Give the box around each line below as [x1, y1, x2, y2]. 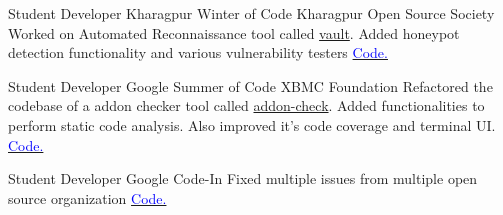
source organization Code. [8, 187, 167, 208]
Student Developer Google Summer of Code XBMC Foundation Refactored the [8, 75, 493, 96]
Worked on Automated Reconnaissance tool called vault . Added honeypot [8, 22, 460, 43]
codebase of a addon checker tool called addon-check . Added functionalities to [8, 95, 485, 116]
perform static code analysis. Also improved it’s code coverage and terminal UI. [8, 114, 496, 135]
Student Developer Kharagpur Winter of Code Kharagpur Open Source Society [8, 3, 495, 23]
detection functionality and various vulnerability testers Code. [8, 42, 388, 63]
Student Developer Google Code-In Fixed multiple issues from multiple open [8, 168, 478, 189]
